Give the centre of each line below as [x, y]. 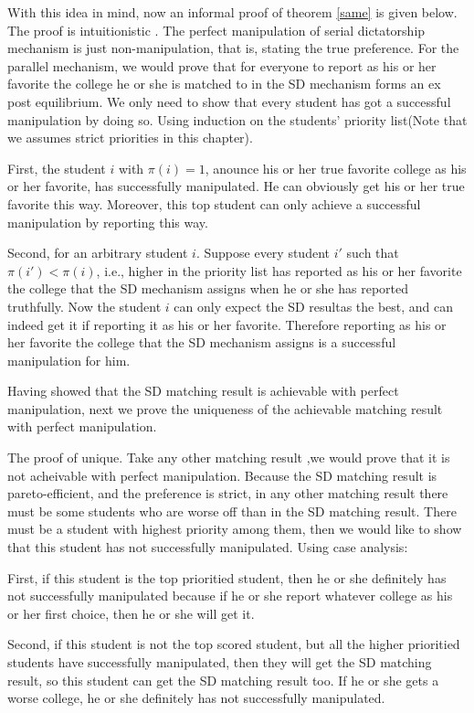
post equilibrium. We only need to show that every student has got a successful [229, 101]
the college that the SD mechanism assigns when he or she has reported [208, 288]
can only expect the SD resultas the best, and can [314, 306]
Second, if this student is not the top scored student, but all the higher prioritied [234, 644]
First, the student [57, 168]
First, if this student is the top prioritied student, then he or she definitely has [227, 577]
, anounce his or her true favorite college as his [336, 168]
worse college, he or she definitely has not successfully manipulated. [196, 698]
